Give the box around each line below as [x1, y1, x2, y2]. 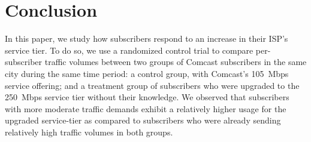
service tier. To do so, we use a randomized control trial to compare [5, 44, 253, 56]
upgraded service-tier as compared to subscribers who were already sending [5, 114, 281, 126]
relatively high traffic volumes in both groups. [5, 125, 173, 138]
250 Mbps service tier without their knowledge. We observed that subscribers [5, 91, 289, 103]
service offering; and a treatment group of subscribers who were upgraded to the [5, 79, 300, 91]
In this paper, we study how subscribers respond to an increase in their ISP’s [5, 32, 288, 45]
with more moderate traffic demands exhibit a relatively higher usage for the [5, 102, 286, 115]
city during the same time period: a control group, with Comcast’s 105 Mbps [5, 67, 289, 79]
